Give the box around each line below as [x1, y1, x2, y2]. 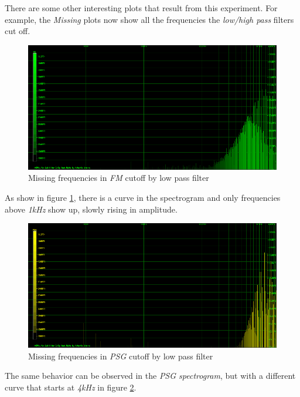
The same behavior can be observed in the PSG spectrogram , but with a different [5, 369, 296, 382]
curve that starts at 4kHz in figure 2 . [5, 381, 137, 393]
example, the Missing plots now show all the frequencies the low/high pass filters [5, 13, 294, 25]
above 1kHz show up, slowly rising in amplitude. [5, 203, 178, 215]
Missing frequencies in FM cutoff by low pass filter [28, 171, 209, 184]
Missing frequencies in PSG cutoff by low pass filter [28, 349, 213, 362]
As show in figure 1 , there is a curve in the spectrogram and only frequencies [5, 191, 281, 203]
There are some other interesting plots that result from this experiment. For [5, 2, 278, 14]
